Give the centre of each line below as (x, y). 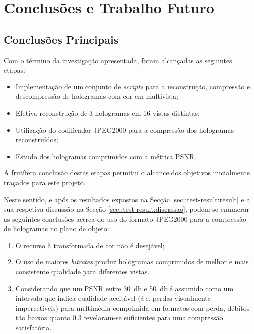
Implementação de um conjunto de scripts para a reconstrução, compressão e (133, 86)
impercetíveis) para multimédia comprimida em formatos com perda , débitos (132, 307)
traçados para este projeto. (45, 182)
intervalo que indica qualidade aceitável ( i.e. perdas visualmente (113, 298)
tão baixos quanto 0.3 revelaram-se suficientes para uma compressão (119, 317)
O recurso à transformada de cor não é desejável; (90, 245)
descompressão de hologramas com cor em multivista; (97, 96)
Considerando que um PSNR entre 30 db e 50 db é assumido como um (125, 288)
